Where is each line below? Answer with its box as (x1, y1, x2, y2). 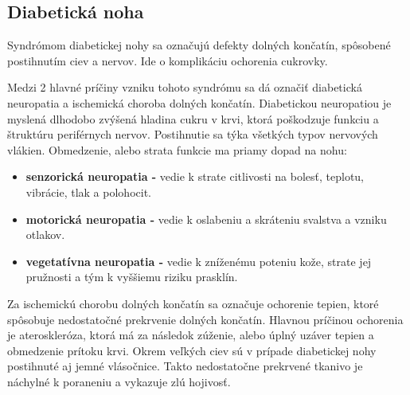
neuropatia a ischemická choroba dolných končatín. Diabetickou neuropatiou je (7, 94, 392, 111)
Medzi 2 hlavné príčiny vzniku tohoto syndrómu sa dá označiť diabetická (7, 79, 362, 96)
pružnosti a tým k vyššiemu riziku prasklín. (25, 268, 238, 285)
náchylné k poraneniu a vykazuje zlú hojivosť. (7, 373, 231, 389)
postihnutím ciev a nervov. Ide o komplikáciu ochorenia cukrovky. (7, 52, 328, 68)
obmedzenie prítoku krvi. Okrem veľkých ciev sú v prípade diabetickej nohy (7, 342, 377, 358)
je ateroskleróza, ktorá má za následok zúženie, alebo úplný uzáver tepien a (7, 327, 374, 343)
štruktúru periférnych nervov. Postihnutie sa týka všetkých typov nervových (7, 126, 378, 143)
